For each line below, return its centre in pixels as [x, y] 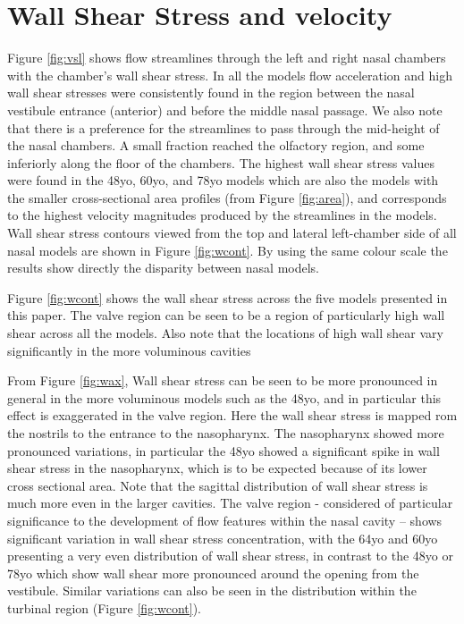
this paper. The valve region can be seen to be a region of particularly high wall [226, 315]
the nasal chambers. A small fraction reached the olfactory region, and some [216, 145]
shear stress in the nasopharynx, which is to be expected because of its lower [217, 468]
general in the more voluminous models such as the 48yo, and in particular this [224, 397]
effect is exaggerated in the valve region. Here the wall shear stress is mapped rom [232, 415]
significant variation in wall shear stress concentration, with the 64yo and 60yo [223, 538]
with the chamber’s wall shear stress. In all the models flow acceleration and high [230, 75]
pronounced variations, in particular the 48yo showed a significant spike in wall [224, 450]
